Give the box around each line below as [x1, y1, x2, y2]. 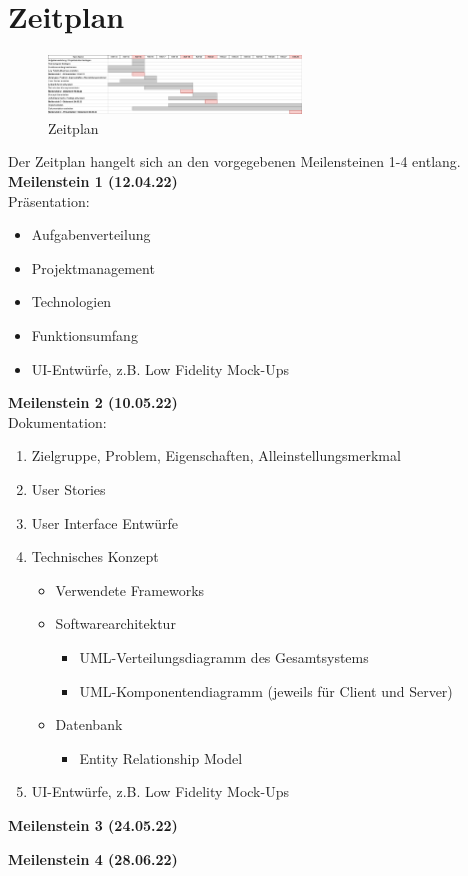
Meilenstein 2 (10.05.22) [8, 392, 178, 413]
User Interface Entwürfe [31, 512, 179, 533]
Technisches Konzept [31, 546, 159, 567]
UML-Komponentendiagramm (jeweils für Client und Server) [79, 680, 453, 701]
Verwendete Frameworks [55, 579, 205, 600]
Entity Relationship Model [79, 747, 243, 768]
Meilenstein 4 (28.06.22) [8, 848, 178, 869]
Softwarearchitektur [55, 613, 176, 634]
